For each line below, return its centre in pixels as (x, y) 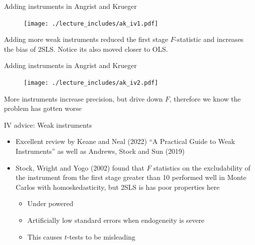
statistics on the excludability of (202, 167)
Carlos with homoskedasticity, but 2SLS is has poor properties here (118, 187)
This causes (45, 236)
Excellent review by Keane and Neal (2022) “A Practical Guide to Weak (125, 141)
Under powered (50, 203)
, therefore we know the (205, 98)
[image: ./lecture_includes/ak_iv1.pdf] (91, 23)
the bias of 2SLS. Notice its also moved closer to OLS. (86, 49)
